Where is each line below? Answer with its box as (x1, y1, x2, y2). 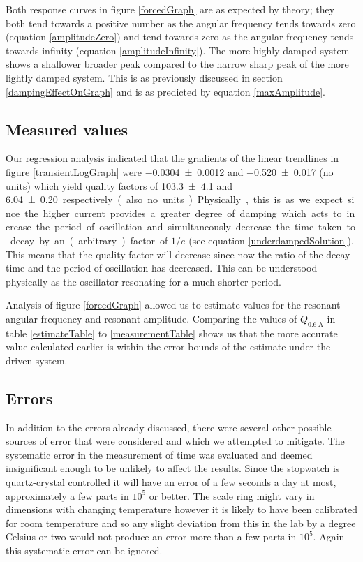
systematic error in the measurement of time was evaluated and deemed (6, 447, 313, 461)
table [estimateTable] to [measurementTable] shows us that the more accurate (6, 325, 338, 340)
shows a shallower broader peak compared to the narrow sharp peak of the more (6, 57, 349, 71)
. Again (313, 529, 345, 544)
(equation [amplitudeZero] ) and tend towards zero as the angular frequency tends (6, 29, 354, 44)
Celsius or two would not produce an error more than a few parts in (6, 529, 297, 544)
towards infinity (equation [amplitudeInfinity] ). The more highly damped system (6, 43, 350, 57)
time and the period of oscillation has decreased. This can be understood (6, 260, 318, 275)
